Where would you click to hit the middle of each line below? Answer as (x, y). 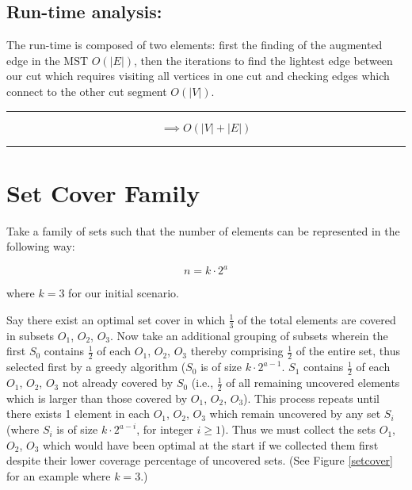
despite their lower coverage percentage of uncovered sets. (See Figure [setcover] (200, 460)
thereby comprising (237, 351)
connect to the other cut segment (87, 91)
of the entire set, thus (348, 351)
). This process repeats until (311, 398)
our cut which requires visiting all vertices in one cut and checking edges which (198, 76)
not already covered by (118, 383)
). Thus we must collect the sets (298, 429)
